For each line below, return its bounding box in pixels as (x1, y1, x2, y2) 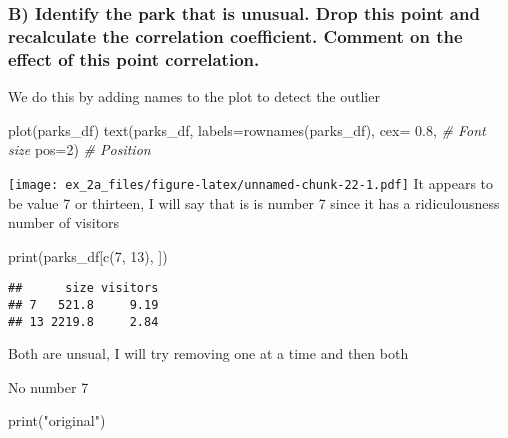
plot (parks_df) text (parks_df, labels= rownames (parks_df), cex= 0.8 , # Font (8, 119, 486, 140)
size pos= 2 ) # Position (8, 139, 151, 160)
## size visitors (8, 281, 159, 296)
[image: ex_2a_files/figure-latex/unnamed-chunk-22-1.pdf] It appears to (8, 172, 494, 193)
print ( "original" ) (8, 410, 106, 431)
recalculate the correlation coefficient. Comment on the (8, 23, 463, 48)
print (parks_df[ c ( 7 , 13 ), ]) (8, 245, 168, 266)
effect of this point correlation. (8, 46, 260, 71)
